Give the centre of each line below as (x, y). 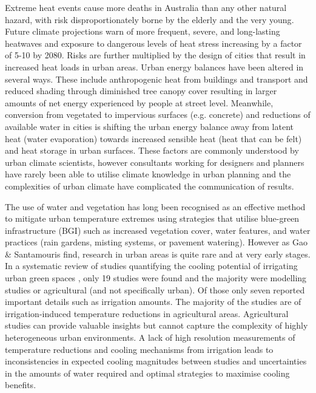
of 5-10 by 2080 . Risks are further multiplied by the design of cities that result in (155, 55)
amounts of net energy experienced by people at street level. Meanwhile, (139, 102)
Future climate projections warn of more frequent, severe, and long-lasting (143, 31)
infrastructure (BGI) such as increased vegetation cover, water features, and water (158, 230)
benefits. (21, 385)
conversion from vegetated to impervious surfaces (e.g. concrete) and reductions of (158, 114)
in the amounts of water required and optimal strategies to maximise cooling (147, 373)
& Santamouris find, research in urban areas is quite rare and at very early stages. (158, 254)
